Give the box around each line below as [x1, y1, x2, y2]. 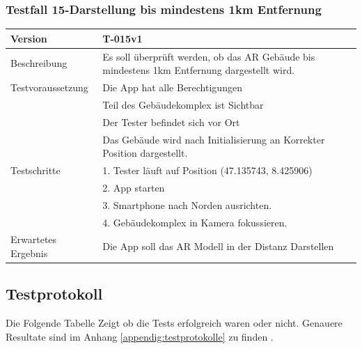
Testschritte [10, 162, 61, 177]
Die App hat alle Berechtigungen [102, 80, 242, 94]
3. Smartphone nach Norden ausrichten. [102, 197, 272, 212]
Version [10, 31, 47, 45]
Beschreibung [10, 56, 68, 70]
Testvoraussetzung [10, 80, 88, 94]
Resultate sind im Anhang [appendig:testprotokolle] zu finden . [6, 329, 274, 343]
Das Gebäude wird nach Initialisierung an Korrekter [102, 132, 325, 146]
